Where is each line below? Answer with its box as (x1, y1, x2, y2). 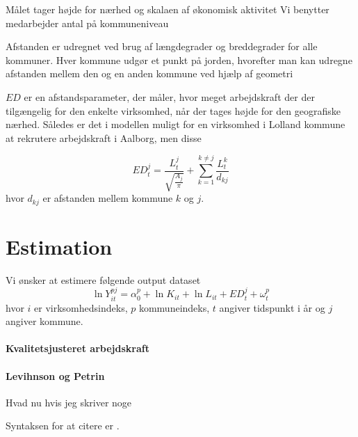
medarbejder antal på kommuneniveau (6, 15, 169, 30)
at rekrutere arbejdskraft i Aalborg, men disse (6, 130, 202, 145)
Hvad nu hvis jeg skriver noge (6, 395, 132, 409)
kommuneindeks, (138, 300, 210, 315)
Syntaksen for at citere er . (6, 418, 120, 433)
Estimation (6, 232, 113, 260)
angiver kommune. (6, 314, 83, 328)
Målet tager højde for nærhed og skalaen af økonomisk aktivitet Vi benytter (6, 2, 329, 16)
